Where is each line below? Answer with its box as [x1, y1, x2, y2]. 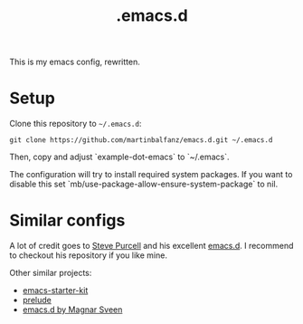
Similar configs [9, 210, 126, 231]
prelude [22, 295, 52, 306]
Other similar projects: [9, 268, 92, 279]
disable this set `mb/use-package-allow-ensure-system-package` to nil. [9, 178, 279, 190]
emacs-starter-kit [22, 285, 89, 296]
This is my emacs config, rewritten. [9, 56, 140, 68]
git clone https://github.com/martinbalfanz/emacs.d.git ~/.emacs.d [9, 136, 273, 145]
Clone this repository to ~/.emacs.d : [9, 119, 142, 129]
